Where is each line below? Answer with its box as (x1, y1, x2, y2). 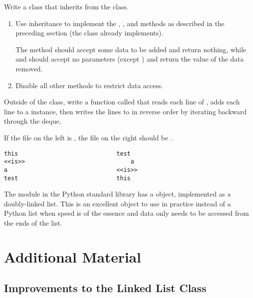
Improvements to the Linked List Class (4, 280, 206, 296)
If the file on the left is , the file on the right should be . (4, 132, 172, 142)
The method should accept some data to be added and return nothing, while (15, 44, 247, 54)
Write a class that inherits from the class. (4, 1, 129, 11)
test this (4, 174, 131, 182)
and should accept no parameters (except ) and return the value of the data (15, 54, 244, 64)
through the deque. (4, 116, 61, 126)
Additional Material (4, 246, 141, 266)
